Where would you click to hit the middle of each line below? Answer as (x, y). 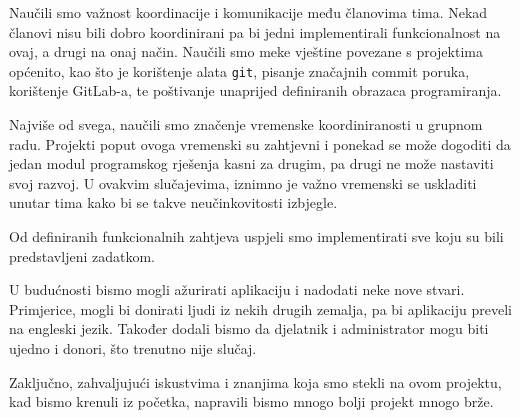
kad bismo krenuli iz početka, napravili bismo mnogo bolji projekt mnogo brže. (251, 401)
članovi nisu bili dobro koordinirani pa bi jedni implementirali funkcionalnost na (255, 31)
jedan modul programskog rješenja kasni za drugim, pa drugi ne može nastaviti (251, 163)
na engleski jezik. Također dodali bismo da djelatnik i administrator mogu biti (249, 328)
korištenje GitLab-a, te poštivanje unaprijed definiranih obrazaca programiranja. (255, 90)
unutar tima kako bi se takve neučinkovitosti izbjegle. (173, 202)
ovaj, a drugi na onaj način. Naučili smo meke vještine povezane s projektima (246, 51)
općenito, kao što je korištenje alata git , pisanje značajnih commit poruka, (239, 70)
